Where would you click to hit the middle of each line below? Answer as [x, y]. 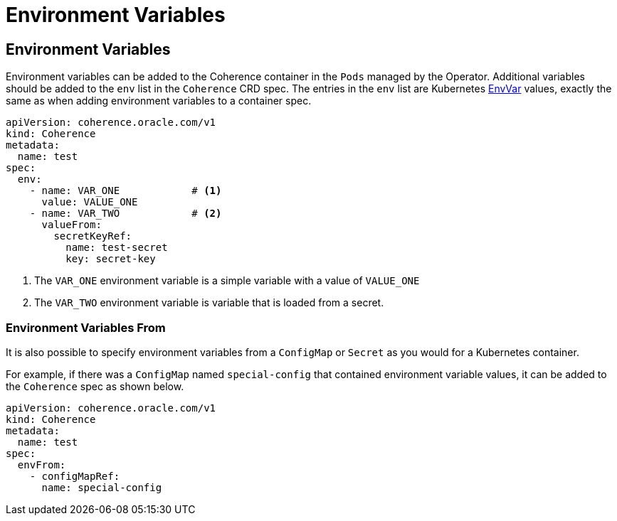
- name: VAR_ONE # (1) [126, 191]
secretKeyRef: [93, 236]
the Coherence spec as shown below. [95, 386]
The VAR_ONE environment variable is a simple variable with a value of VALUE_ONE [227, 281]
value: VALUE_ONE [90, 202]
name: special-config [102, 487]
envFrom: [42, 464]
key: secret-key [111, 259]
